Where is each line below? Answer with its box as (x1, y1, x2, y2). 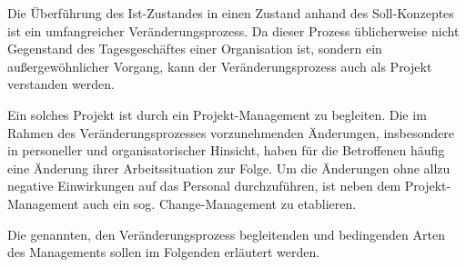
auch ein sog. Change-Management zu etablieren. (83, 193, 357, 213)
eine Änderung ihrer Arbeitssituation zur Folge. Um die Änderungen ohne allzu (7, 158, 451, 177)
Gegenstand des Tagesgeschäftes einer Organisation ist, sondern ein (7, 39, 382, 58)
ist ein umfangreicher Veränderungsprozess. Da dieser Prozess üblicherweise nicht (7, 21, 460, 40)
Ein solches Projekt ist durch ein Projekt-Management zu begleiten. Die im (7, 104, 427, 124)
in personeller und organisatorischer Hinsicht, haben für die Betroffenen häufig (7, 141, 445, 160)
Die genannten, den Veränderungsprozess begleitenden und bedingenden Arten (7, 224, 445, 243)
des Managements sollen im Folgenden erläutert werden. (7, 242, 320, 262)
